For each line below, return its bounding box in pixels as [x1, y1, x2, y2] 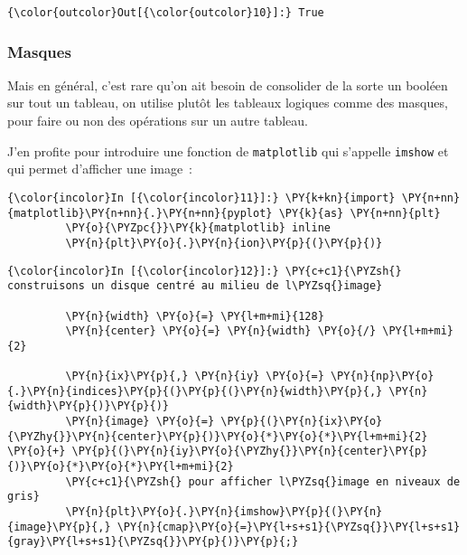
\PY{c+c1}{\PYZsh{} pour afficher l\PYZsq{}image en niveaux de [65, 475, 461, 488]
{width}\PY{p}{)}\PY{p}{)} [7, 400, 169, 413]
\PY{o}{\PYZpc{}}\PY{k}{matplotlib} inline [65, 221, 331, 235]
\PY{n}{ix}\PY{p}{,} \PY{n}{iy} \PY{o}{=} [65, 370, 324, 383]
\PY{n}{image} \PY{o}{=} [65, 415, 215, 428]
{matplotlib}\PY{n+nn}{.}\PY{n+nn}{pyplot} [7, 206, 273, 220]
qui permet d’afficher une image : [7, 159, 193, 178]
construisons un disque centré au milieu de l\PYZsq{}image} [7, 279, 383, 293]
